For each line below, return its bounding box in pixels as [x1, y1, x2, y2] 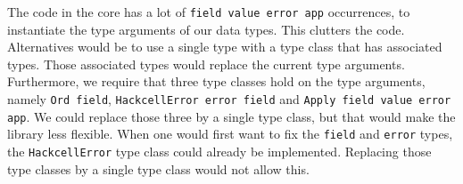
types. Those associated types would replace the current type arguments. [7, 54, 405, 73]
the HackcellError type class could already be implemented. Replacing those [7, 142, 432, 160]
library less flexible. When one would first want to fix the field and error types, [7, 124, 453, 143]
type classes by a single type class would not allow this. [7, 159, 310, 178]
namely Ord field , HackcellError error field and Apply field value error [7, 90, 451, 108]
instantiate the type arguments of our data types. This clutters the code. [7, 20, 405, 38]
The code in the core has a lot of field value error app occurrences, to [7, 3, 410, 20]
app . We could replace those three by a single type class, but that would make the [7, 107, 456, 125]
